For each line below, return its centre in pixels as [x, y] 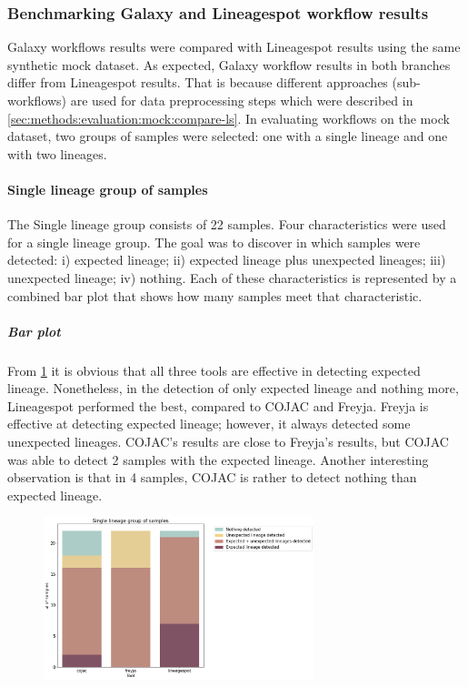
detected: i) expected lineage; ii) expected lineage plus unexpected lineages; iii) [227, 260]
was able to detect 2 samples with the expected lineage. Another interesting [218, 459]
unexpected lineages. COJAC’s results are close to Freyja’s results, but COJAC [228, 442]
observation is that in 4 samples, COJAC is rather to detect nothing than [212, 477]
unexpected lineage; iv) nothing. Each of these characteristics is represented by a [232, 277]
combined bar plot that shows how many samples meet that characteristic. [215, 295]
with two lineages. [57, 153]
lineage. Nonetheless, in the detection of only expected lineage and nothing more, [233, 388]
